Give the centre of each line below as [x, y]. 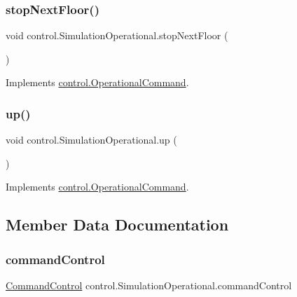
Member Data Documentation [117, 225]
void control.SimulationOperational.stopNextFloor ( [117, 35]
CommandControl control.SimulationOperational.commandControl [149, 285]
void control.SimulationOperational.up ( [91, 140]
